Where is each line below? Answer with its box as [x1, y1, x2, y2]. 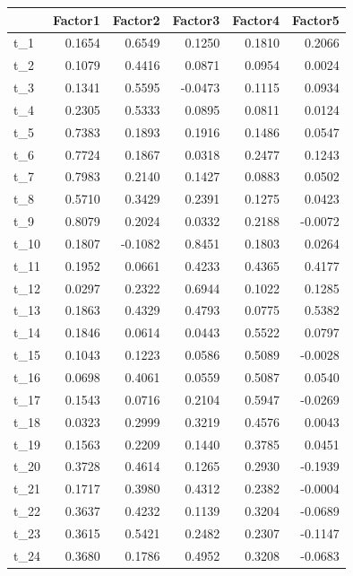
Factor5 [292, 10, 340, 29]
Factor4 [232, 10, 280, 29]
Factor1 [52, 10, 100, 29]
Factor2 [112, 10, 160, 29]
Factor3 [172, 10, 220, 29]
